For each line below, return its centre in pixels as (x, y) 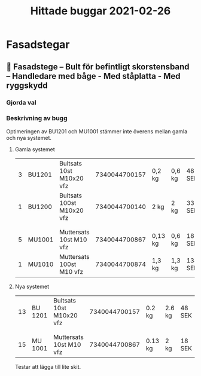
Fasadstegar (38, 45)
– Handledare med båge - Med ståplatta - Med (93, 76)
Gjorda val (22, 102)
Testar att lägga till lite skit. (48, 366)
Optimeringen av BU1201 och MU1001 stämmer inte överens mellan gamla (97, 131)
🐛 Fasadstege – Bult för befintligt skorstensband (98, 67)
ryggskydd (27, 85)
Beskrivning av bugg (37, 118)
